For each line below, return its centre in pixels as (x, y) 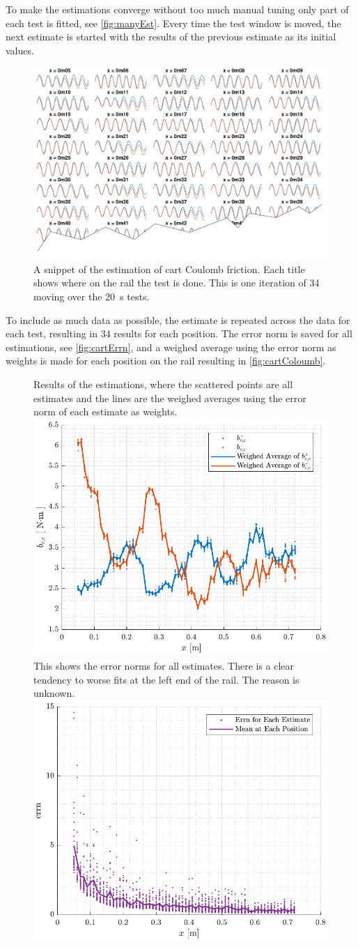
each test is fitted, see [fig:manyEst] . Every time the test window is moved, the (173, 23)
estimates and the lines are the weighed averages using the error (170, 398)
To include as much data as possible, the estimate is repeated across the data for (178, 319)
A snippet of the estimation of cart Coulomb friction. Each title (169, 269)
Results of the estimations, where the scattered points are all (163, 384)
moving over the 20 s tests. (92, 296)
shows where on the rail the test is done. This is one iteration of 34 (177, 283)
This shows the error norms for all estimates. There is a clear (164, 665)
